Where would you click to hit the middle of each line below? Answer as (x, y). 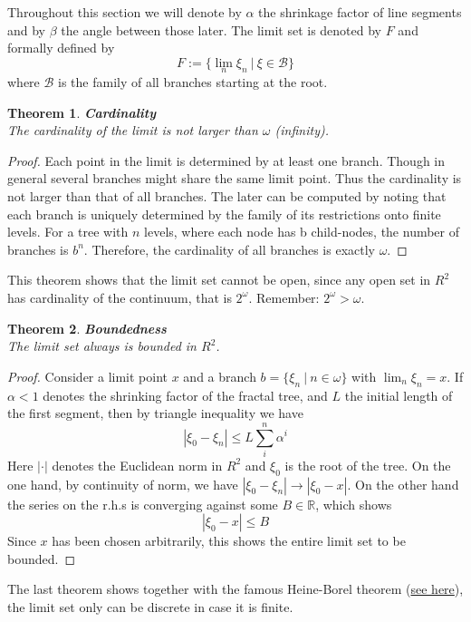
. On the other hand (403, 484)
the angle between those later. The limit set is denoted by (221, 29)
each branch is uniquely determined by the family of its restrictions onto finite (224, 214)
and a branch (220, 376)
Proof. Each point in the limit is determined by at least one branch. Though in (226, 160)
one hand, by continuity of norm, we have (123, 484)
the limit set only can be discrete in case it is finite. (150, 607)
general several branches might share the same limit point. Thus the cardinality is (235, 178)
